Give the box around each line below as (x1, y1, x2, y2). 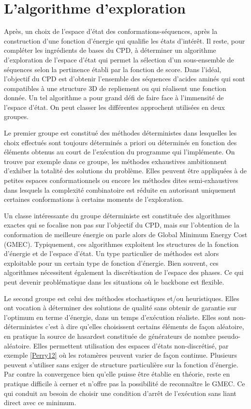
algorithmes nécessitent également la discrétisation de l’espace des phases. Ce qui (4, 267, 244, 277)
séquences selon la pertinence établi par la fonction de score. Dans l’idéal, (4, 64, 221, 74)
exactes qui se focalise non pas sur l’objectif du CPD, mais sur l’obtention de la (4, 220, 239, 230)
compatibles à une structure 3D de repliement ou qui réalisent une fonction (4, 83, 226, 93)
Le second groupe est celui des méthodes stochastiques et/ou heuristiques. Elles (4, 293, 239, 303)
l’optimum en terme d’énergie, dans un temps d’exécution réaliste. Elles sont (4, 312, 231, 322)
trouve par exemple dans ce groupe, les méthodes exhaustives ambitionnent (4, 156, 227, 166)
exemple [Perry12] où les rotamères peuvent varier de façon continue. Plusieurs (4, 350, 237, 360)
